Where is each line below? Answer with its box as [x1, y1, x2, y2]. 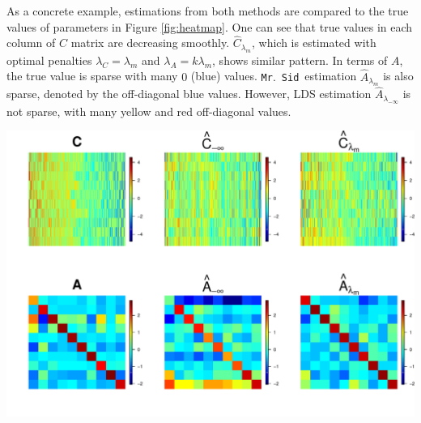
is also [383, 67, 414, 84]
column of [6, 34, 56, 51]
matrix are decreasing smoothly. [70, 34, 230, 51]
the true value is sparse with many [6, 67, 178, 84]
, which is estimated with [252, 34, 376, 51]
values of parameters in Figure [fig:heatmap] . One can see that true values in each [6, 18, 413, 35]
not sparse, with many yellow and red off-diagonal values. [6, 102, 291, 119]
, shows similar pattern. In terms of [212, 51, 388, 68]
